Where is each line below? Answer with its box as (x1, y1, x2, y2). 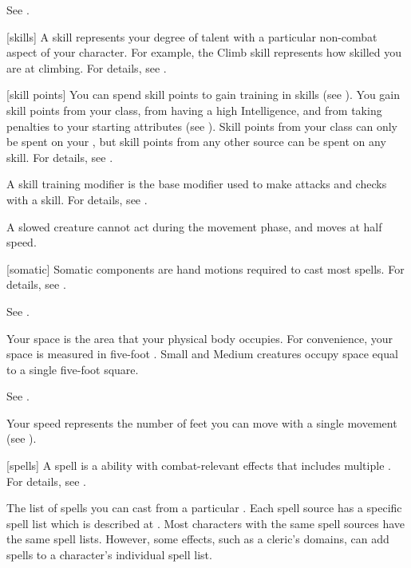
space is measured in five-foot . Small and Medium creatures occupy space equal (6, 345, 398, 362)
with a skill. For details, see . (6, 191, 148, 207)
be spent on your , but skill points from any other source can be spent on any (6, 133, 386, 150)
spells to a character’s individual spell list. (6, 546, 212, 563)
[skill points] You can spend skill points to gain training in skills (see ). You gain (6, 86, 401, 103)
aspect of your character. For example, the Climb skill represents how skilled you (6, 44, 402, 61)
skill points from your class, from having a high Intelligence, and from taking (6, 101, 382, 118)
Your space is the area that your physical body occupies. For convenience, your (6, 329, 393, 346)
